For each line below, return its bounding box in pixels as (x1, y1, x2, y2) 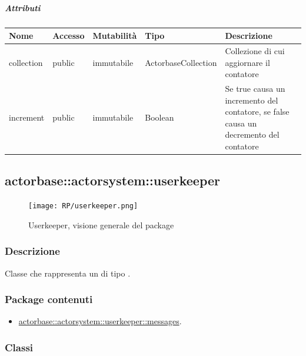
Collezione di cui (225, 44, 285, 56)
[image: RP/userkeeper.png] (28, 202, 138, 211)
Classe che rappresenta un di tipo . (5, 267, 131, 279)
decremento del (225, 128, 280, 141)
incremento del (225, 94, 278, 106)
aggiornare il (225, 56, 270, 68)
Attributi (5, 1, 41, 14)
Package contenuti (5, 292, 93, 307)
